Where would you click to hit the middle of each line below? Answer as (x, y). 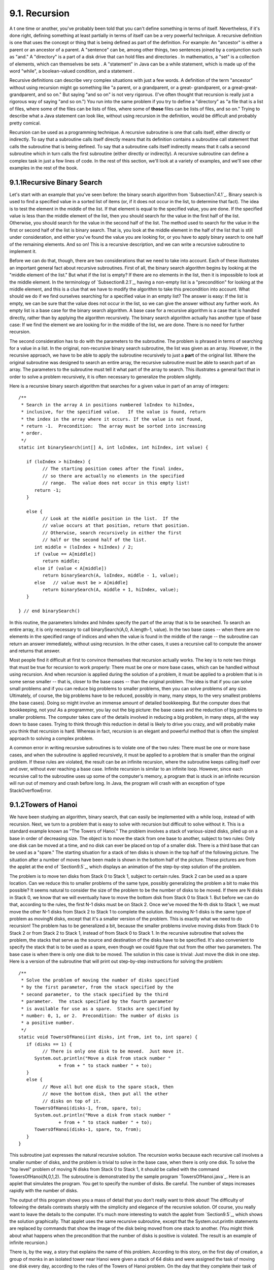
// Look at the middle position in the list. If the (111, 519)
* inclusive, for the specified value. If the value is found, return (113, 412)
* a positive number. (48, 1023)
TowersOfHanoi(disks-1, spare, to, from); (88, 1130)
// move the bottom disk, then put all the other (105, 1094)
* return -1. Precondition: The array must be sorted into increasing (113, 426)
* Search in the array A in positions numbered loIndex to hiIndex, (108, 405)
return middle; (61, 561)
